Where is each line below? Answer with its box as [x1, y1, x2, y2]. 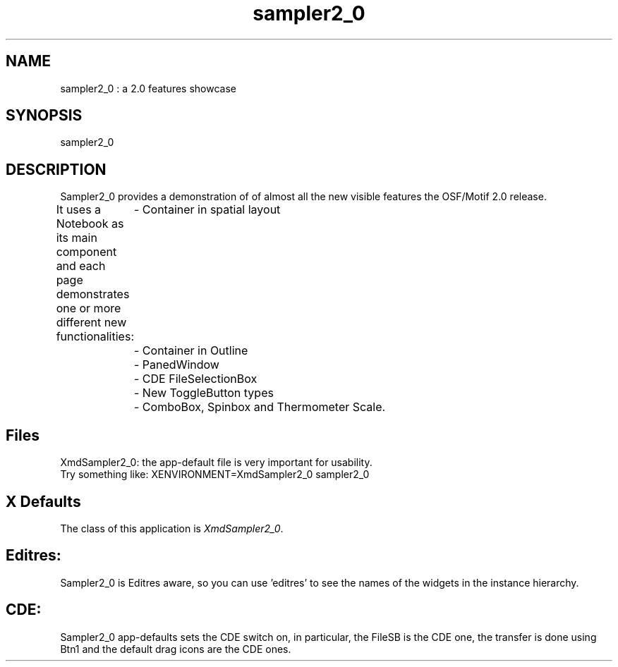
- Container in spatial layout [133, 202, 281, 217]
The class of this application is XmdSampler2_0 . [60, 522, 284, 534]
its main [56, 231, 97, 245]
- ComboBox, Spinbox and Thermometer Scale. [133, 400, 386, 415]
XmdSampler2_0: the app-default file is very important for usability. [60, 456, 372, 469]
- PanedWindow [133, 357, 219, 372]
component [56, 245, 117, 259]
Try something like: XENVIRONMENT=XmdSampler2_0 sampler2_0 [60, 468, 370, 481]
